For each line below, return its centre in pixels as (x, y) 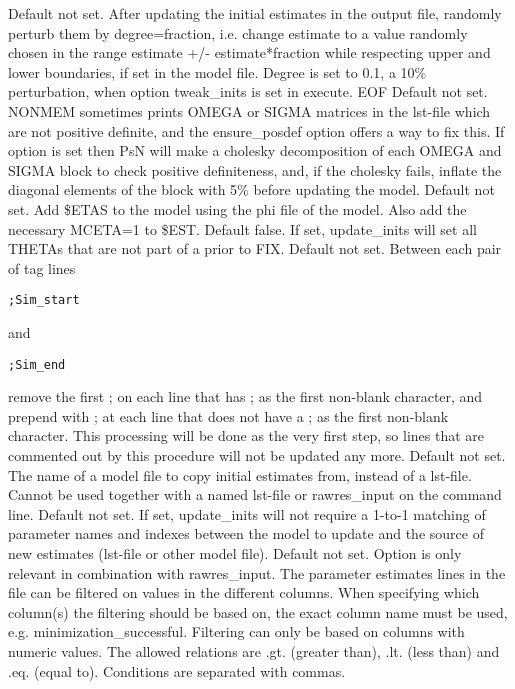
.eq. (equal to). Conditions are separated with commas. (177, 670)
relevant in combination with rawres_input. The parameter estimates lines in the (257, 572)
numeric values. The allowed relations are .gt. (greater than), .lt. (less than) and (254, 650)
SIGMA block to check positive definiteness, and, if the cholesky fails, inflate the (255, 169)
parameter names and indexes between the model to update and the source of (246, 533)
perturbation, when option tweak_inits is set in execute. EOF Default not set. (248, 91)
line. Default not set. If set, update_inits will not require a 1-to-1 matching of (247, 513)
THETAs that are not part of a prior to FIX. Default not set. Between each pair (255, 248)
